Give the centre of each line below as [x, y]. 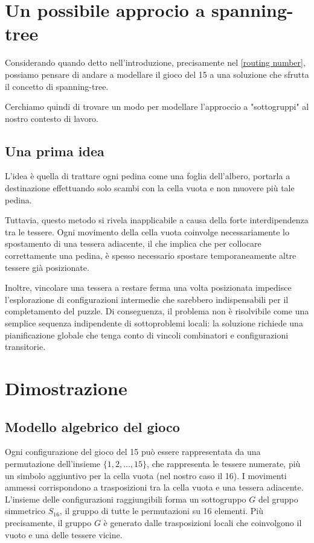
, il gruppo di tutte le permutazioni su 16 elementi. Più [161, 511]
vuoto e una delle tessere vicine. [64, 534]
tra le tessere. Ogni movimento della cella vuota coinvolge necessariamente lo [147, 231]
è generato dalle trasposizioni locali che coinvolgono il [203, 522]
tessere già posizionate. [47, 267]
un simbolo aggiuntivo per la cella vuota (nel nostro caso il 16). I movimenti [146, 475]
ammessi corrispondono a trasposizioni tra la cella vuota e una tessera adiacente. [154, 487]
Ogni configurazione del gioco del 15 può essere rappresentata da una [133, 452]
